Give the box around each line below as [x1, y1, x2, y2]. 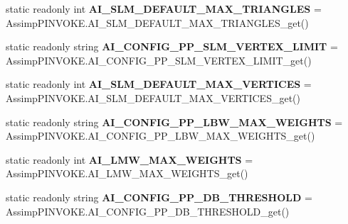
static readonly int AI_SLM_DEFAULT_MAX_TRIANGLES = [6, 1, 322, 16]
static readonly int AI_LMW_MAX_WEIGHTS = [6, 152, 253, 167]
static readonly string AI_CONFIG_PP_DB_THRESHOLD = [6, 189, 312, 204]
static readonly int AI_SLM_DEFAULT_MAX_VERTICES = [6, 77, 312, 91]
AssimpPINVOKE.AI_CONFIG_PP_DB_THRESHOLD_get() [6, 203, 290, 218]
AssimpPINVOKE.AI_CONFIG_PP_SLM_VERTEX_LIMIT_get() [6, 52, 312, 67]
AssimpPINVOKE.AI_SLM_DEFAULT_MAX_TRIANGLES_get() [6, 15, 309, 30]
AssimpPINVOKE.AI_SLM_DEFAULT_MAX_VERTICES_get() [6, 90, 300, 105]
